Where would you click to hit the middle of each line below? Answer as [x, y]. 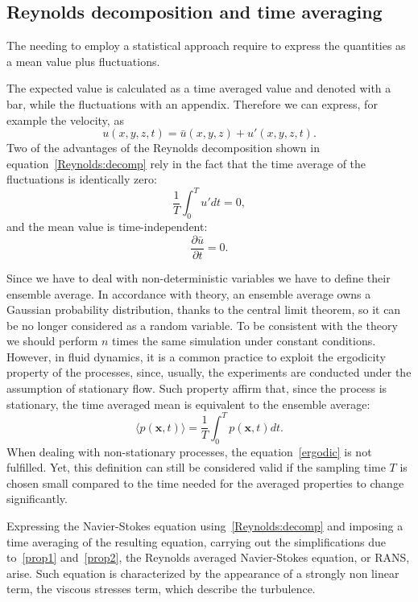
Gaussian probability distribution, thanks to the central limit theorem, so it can [204, 309]
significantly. [37, 499]
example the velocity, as [65, 120]
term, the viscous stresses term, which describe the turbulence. [161, 589]
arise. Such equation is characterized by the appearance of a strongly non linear [203, 573]
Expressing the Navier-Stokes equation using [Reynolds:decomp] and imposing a [205, 525]
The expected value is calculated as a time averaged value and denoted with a [199, 88]
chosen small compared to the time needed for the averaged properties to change [205, 482]
